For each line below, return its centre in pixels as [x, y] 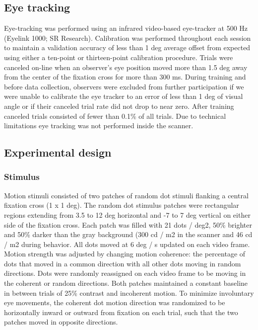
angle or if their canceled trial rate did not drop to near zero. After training [119, 106]
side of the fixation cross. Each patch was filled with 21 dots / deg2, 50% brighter [128, 224]
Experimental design [58, 152]
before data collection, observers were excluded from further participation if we [124, 86]
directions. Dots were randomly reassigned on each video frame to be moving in [125, 273]
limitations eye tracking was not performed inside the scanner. [99, 125]
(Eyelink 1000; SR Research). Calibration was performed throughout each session [128, 38]
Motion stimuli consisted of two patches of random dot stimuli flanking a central [126, 195]
